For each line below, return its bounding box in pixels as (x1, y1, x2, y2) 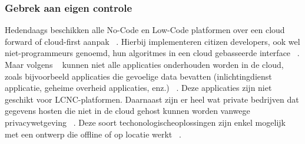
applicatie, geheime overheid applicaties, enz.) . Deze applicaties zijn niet (5, 81, 272, 94)
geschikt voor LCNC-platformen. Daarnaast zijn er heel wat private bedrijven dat (5, 93, 299, 105)
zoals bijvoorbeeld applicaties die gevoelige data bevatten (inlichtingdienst (5, 70, 272, 82)
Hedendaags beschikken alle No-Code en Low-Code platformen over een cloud (5, 24, 285, 36)
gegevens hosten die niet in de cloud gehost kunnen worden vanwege (5, 104, 250, 117)
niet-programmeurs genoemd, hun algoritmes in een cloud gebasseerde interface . (5, 47, 300, 59)
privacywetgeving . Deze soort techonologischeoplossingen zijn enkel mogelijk (5, 116, 286, 128)
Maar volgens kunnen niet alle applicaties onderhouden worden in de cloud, (5, 58, 284, 70)
